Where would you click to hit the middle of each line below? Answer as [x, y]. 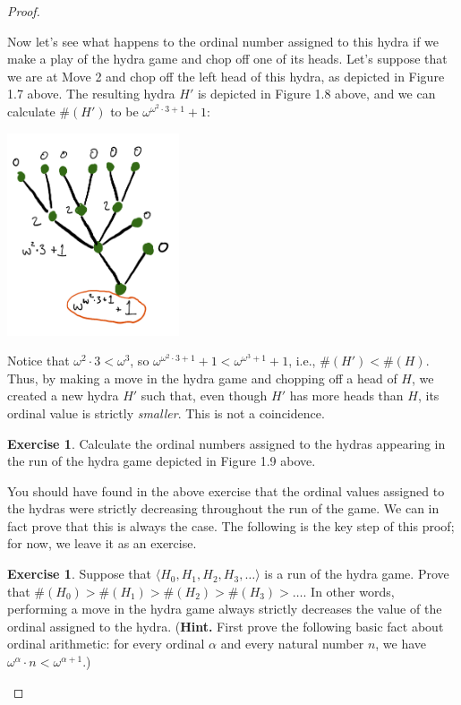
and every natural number [292, 644]
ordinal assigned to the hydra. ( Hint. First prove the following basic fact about [226, 626]
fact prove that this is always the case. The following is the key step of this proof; [231, 525]
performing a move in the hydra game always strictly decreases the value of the [225, 609]
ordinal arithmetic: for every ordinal [106, 644]
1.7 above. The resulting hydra [91, 94]
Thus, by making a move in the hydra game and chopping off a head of [202, 378]
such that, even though [204, 395]
